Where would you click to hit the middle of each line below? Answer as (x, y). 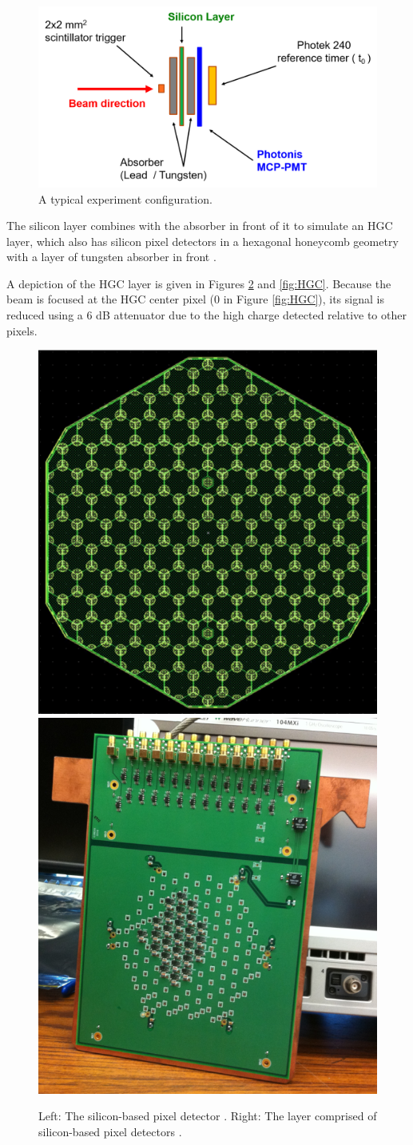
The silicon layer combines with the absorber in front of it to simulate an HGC (200, 226)
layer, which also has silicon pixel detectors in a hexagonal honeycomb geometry (203, 241)
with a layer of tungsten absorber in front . (111, 257)
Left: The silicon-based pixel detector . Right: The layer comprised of (208, 1116)
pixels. (22, 330)
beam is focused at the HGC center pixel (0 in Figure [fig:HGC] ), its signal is (195, 299)
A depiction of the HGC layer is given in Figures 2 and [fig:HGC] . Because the (199, 283)
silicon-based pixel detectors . (110, 1132)
